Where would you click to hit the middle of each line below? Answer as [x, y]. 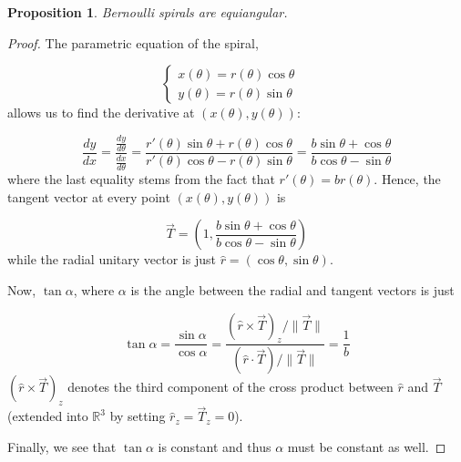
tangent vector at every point [89, 196]
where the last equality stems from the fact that [141, 179]
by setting [138, 416]
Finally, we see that [62, 446]
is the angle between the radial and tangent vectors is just [292, 289]
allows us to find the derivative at [101, 113]
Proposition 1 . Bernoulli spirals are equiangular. [148, 12]
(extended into [48, 416]
